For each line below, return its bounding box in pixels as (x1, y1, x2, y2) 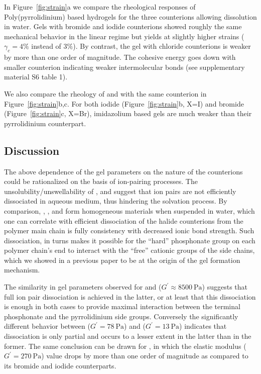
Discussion (4, 142, 60, 158)
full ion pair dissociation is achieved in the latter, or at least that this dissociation (4, 291, 256, 302)
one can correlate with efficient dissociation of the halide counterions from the (4, 215, 243, 226)
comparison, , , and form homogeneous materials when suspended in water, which (4, 205, 255, 216)
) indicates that (179, 321, 227, 331)
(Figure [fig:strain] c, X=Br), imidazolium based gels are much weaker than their (4, 108, 252, 119)
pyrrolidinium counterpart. (4, 118, 86, 128)
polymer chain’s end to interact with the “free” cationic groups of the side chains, (4, 245, 255, 255)
